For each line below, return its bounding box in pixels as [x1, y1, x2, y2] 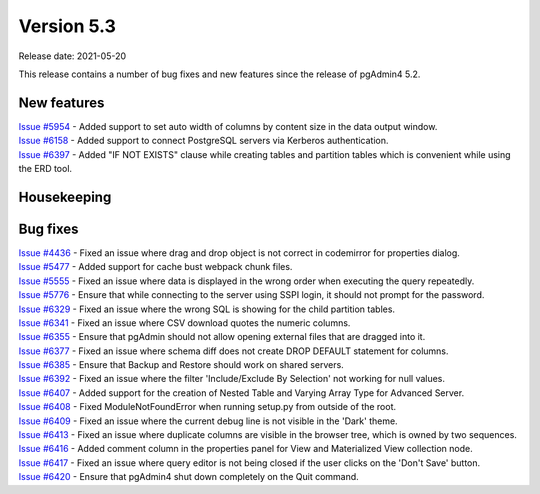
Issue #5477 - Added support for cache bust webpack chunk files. [18, 261, 293, 273]
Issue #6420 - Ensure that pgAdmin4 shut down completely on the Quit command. [18, 471, 359, 483]
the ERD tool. [18, 163, 73, 175]
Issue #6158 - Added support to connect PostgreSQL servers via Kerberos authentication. [18, 135, 389, 147]
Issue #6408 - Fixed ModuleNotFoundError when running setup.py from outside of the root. [18, 401, 397, 413]
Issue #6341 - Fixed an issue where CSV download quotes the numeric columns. [18, 316, 351, 329]
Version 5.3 [18, 15, 117, 37]
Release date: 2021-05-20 [18, 50, 127, 62]
